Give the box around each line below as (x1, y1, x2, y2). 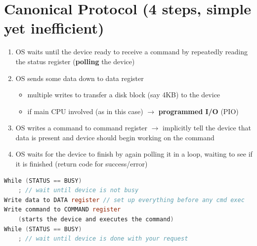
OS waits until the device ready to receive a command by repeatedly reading (15, 46, 248, 57)
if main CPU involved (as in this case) (27, 106, 143, 116)
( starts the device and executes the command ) (18, 216, 174, 223)
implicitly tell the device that (163, 123, 251, 133)
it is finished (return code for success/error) (15, 159, 148, 169)
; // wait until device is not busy (18, 187, 139, 194)
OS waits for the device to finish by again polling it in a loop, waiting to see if (15, 149, 253, 159)
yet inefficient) (4, 18, 104, 38)
